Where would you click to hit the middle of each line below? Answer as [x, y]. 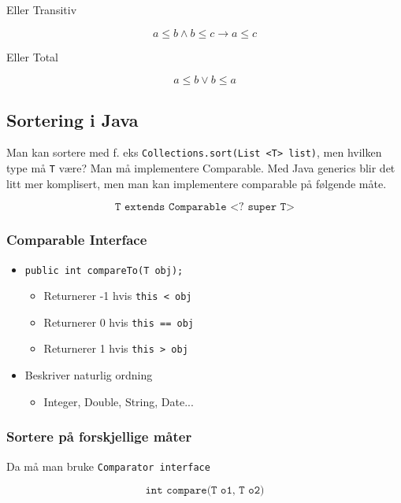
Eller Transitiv [42, 9]
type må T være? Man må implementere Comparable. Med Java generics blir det [201, 168]
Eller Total [32, 56]
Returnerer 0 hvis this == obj [119, 322]
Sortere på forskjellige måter [99, 436]
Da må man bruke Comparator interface [108, 466]
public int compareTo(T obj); [104, 270]
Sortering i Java [72, 119]
